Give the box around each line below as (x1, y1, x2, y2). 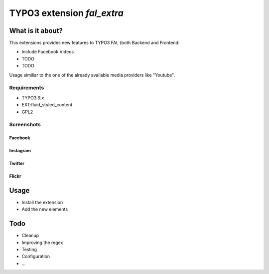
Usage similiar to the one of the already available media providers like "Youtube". (9, 72, 175, 78)
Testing (21, 247, 37, 253)
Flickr (9, 173, 21, 179)
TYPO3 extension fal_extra (9, 7, 124, 18)
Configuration (21, 254, 50, 260)
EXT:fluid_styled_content (21, 102, 73, 108)
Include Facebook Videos (21, 49, 74, 55)
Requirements (9, 84, 44, 91)
